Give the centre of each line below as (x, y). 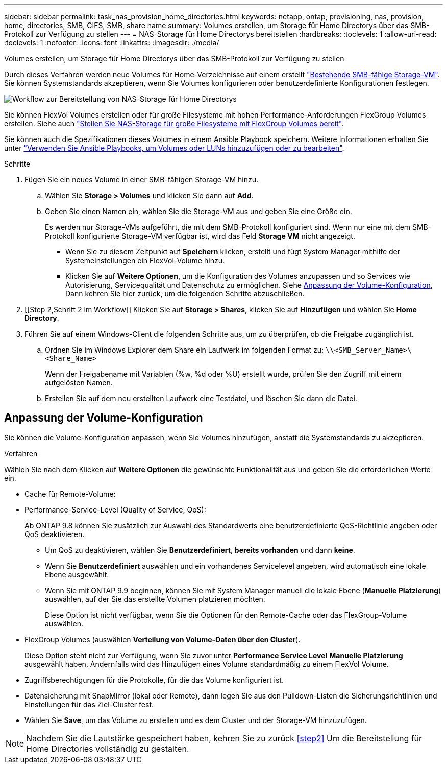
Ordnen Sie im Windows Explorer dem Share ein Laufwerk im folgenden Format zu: (184, 350)
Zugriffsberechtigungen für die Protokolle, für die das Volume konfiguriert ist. (154, 680)
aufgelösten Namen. (79, 382)
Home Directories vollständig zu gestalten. (108, 748)
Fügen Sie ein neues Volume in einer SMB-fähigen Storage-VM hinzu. (141, 180)
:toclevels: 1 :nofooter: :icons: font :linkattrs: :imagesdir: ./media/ (112, 43)
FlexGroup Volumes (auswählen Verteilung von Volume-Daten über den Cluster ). (163, 639)
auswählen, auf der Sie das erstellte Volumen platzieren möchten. (155, 599)
